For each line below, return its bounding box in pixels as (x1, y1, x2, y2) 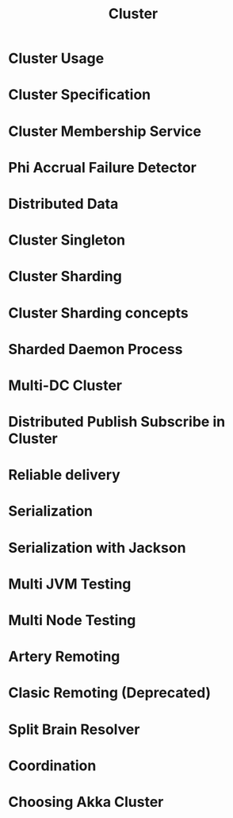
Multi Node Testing (8, 612, 136, 629)
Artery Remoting (8, 648, 120, 666)
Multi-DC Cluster (8, 376, 123, 394)
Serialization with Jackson (8, 538, 186, 557)
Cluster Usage (8, 49, 105, 68)
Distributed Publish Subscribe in (8, 413, 226, 431)
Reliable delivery (8, 466, 120, 484)
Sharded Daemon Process (8, 340, 183, 358)
